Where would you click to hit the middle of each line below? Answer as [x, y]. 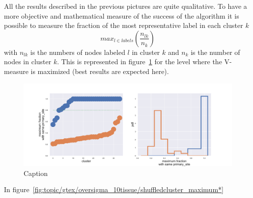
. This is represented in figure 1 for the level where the [140, 62]
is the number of [215, 52]
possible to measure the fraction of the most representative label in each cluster [124, 25]
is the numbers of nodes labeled [78, 52]
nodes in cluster [28, 62]
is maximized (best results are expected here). [100, 71]
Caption [36, 173]
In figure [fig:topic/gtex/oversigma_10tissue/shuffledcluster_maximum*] [114, 189]
